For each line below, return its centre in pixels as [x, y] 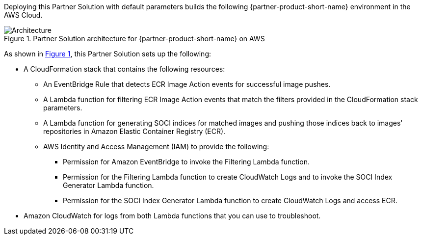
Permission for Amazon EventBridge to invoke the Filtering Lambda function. [186, 162]
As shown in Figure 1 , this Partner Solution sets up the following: [107, 54]
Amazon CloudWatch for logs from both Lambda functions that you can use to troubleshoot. [172, 216]
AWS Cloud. [23, 15]
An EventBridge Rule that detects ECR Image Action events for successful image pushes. [187, 84]
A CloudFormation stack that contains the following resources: [124, 69]
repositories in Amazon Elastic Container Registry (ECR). [134, 131]
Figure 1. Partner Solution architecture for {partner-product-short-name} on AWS [134, 39]
